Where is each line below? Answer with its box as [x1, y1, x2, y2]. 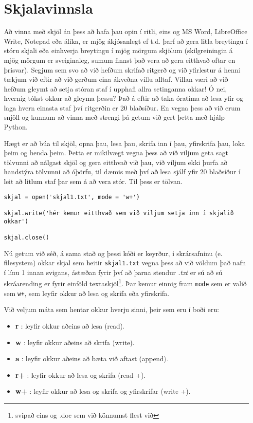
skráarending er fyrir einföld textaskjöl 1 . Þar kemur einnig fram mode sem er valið [4, 277, 247, 289]
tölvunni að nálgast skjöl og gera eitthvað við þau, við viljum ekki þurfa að [4, 157, 228, 167]
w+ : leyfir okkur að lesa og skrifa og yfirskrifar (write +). [15, 386, 191, 396]
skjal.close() [4, 234, 50, 241]
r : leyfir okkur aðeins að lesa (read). [15, 320, 125, 331]
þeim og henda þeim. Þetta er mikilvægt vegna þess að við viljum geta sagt [4, 147, 228, 158]
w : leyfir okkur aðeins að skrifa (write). [15, 337, 135, 347]
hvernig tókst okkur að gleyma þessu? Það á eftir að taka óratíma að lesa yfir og [4, 93, 243, 103]
